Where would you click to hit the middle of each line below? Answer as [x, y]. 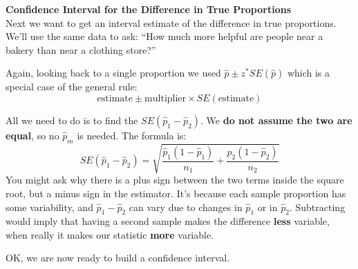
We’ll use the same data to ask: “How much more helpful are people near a [164, 36]
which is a [309, 73]
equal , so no [32, 135]
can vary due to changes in [186, 207]
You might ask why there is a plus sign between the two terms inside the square [175, 180]
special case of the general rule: [72, 87]
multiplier [166, 98]
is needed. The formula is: [132, 135]
